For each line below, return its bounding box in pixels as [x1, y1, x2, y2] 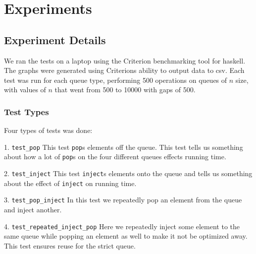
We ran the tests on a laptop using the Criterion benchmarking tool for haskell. [4, 55, 246, 65]
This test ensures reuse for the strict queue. [4, 240, 136, 251]
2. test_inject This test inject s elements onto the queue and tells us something [4, 168, 253, 179]
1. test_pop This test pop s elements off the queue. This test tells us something [4, 141, 243, 152]
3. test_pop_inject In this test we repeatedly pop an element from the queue [4, 194, 242, 205]
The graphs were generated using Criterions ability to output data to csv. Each [4, 65, 245, 75]
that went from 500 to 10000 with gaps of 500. [54, 84, 196, 95]
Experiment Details [4, 32, 106, 47]
